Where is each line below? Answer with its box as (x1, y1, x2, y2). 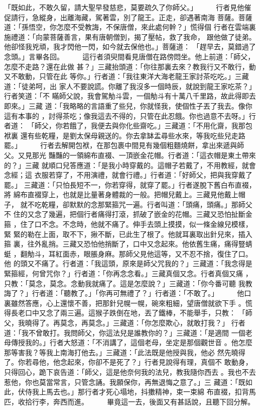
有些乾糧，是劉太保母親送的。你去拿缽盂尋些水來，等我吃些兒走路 (27, 130, 245, 140)
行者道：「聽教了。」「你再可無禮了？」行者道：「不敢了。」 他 (32, 288, 244, 298)
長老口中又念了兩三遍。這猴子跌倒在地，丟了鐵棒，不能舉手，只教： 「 (11, 307, 245, 318)
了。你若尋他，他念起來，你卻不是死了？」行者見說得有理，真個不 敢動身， (4, 357, 252, 367)
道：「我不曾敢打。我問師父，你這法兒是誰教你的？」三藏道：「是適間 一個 (4, 327, 245, 338)
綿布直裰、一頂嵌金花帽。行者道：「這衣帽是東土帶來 (83, 149, 256, 160)
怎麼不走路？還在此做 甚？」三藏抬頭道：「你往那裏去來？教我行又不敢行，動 (4, 61, 256, 71)
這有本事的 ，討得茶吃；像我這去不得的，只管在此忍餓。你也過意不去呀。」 (4, 110, 249, 121)
